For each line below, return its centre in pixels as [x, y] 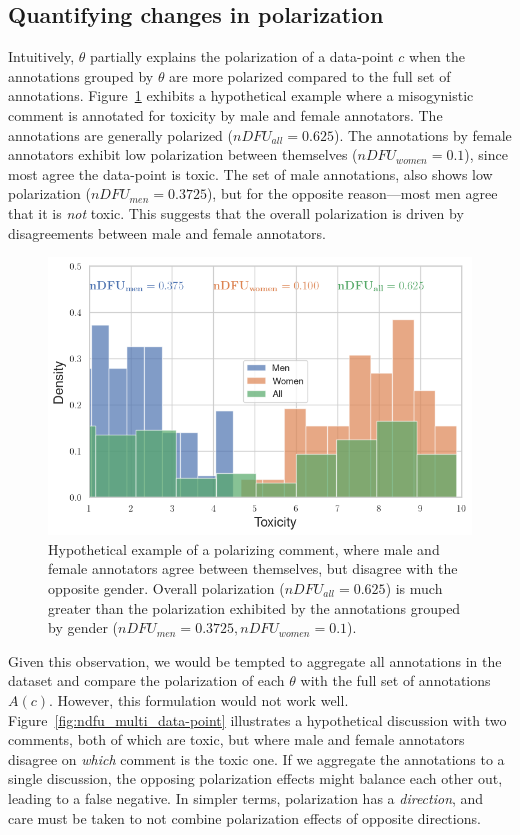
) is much [414, 587]
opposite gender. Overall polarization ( [166, 587]
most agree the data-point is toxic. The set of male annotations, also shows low [250, 173]
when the [436, 56]
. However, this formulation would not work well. [199, 699]
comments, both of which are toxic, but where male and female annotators [236, 739]
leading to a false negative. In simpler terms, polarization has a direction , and [246, 797]
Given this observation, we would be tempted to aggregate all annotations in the [255, 660]
